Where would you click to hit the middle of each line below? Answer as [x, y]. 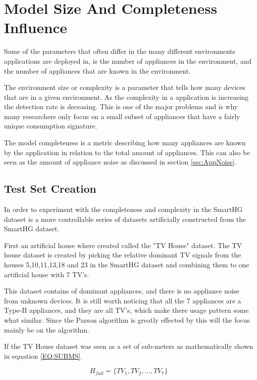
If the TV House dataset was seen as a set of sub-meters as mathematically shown [129, 346]
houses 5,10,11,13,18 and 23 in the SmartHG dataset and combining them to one [127, 265]
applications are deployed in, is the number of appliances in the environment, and [128, 61]
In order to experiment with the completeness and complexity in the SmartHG [123, 209]
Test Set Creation [50, 189]
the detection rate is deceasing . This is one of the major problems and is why [121, 106]
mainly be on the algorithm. [47, 329]
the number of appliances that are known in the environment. [98, 70]
